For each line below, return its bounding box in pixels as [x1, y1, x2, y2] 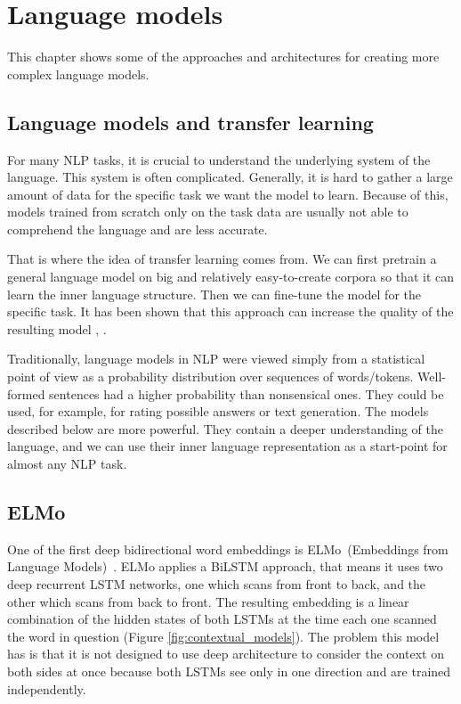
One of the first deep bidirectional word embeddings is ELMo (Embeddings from [7, 539, 449, 558]
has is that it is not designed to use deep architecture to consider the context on [7, 644, 444, 663]
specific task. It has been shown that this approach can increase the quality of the [7, 302, 454, 321]
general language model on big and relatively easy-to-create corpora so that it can [7, 267, 454, 286]
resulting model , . [7, 319, 107, 338]
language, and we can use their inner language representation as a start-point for [7, 437, 448, 455]
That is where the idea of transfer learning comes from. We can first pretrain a [7, 250, 437, 268]
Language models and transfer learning [7, 108, 374, 135]
